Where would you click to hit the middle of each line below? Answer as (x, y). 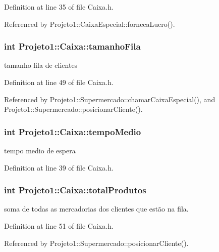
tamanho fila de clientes (41, 65)
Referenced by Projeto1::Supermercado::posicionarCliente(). (96, 243)
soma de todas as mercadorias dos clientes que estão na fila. (96, 209)
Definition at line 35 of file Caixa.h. (59, 7)
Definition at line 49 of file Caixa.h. (59, 82)
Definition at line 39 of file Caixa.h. (59, 167)
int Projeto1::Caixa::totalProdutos (75, 190)
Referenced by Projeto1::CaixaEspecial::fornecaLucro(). (90, 24)
